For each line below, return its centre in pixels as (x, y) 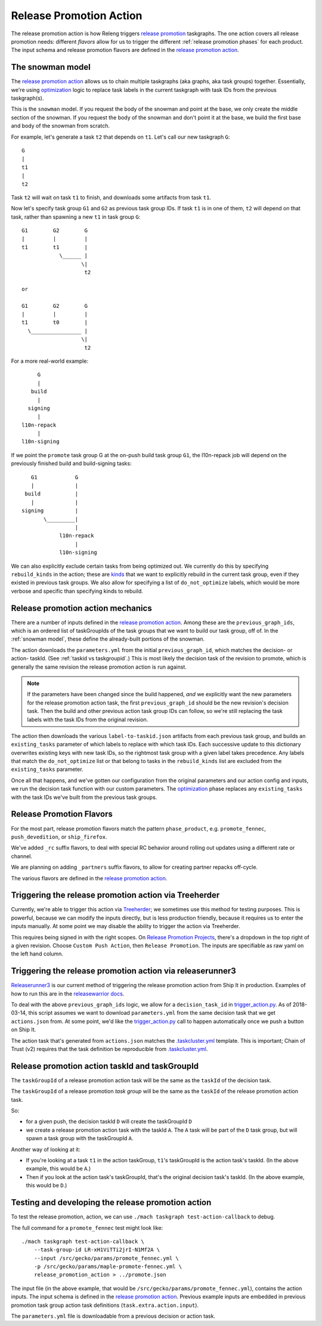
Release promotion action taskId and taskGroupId (105, 1066)
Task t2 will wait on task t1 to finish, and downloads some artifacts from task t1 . (111, 197)
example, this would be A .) (58, 1169)
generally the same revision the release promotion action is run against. (99, 667)
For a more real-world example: (50, 361)
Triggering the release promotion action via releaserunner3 (124, 971)
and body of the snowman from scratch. (61, 126)
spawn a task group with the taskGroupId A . (80, 1138)
